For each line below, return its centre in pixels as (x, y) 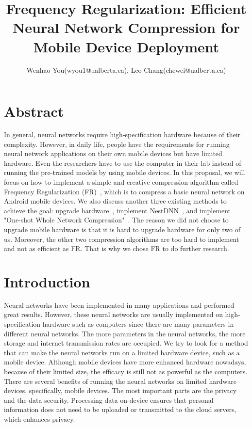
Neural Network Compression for (126, 27)
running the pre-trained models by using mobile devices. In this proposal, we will (125, 172)
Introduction (47, 281)
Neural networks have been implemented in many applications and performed (119, 305)
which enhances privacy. (40, 419)
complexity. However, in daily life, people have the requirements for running (117, 144)
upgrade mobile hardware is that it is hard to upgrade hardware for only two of (122, 229)
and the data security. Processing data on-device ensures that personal (109, 400)
